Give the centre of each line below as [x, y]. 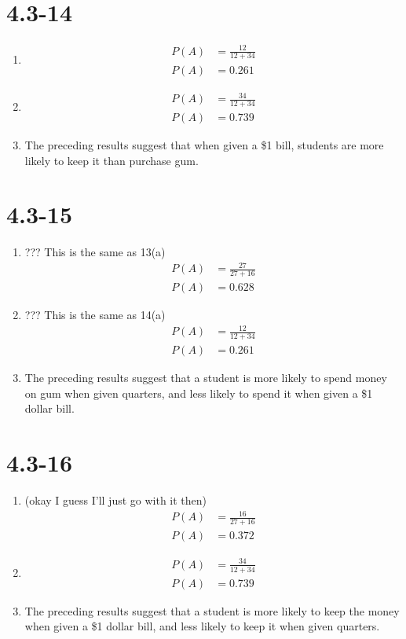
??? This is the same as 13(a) [95, 252]
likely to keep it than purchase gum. [112, 160]
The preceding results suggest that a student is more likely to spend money [206, 378]
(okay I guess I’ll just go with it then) [116, 500]
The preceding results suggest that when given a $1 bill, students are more [204, 144]
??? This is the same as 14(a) [95, 315]
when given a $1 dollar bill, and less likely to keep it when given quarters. [202, 626]
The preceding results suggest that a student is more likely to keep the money [212, 610]
